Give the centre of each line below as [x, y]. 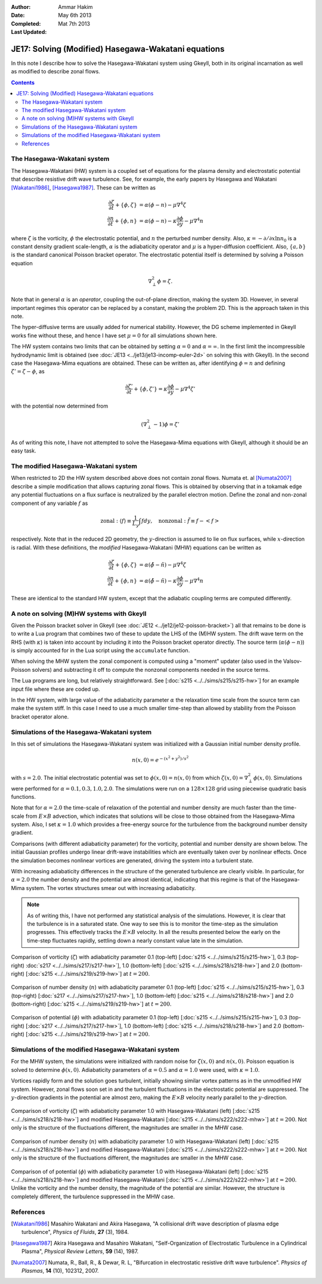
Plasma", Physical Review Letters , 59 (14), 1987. [80, 1251]
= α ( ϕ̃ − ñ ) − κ [158, 581]
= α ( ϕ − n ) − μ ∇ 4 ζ [163, 204]
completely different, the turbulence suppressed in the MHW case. [93, 1196]
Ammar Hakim [75, 7]
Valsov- [293, 661]
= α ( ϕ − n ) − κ [158, 221]
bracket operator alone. [40, 717]
